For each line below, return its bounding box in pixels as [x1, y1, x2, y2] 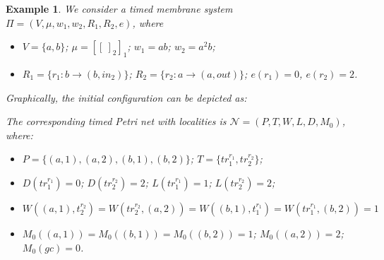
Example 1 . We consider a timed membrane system [6, 1, 233, 16]
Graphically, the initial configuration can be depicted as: [6, 90, 247, 105]
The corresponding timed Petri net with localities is [6, 114, 227, 129]
